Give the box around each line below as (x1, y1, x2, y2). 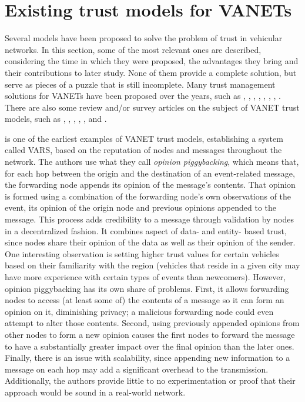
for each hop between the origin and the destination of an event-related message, (5, 167, 295, 179)
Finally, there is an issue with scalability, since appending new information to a (5, 351, 290, 364)
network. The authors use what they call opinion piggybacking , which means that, (5, 155, 299, 168)
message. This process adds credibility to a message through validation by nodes (5, 213, 294, 225)
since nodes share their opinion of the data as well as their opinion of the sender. (5, 236, 296, 248)
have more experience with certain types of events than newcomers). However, (5, 271, 286, 283)
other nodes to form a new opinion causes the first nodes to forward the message (5, 328, 295, 340)
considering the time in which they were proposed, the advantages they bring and (5, 55, 299, 67)
